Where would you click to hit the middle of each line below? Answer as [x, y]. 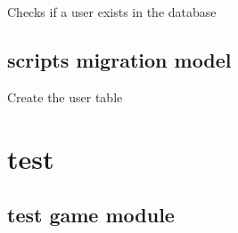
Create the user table [65, 96]
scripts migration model [119, 59]
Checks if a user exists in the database [112, 12]
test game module [91, 215]
